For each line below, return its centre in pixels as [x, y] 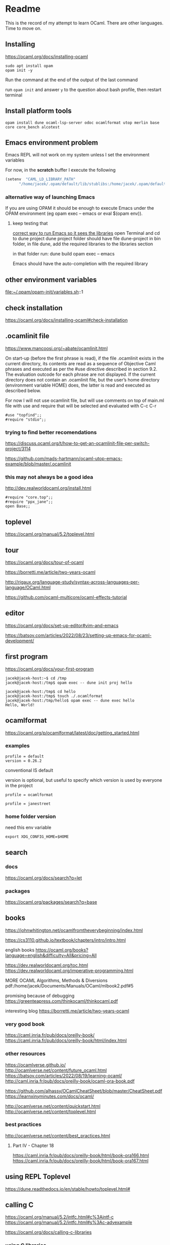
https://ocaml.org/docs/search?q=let [44, 878]
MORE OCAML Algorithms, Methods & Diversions [56, 980]
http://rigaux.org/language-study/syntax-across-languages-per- [72, 582]
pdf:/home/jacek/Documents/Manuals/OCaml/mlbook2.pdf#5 [70, 985]
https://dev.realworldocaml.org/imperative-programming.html [69, 970]
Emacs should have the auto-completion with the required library [80, 264]
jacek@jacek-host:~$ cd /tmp [36, 678]
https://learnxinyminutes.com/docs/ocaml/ [50, 1096]
